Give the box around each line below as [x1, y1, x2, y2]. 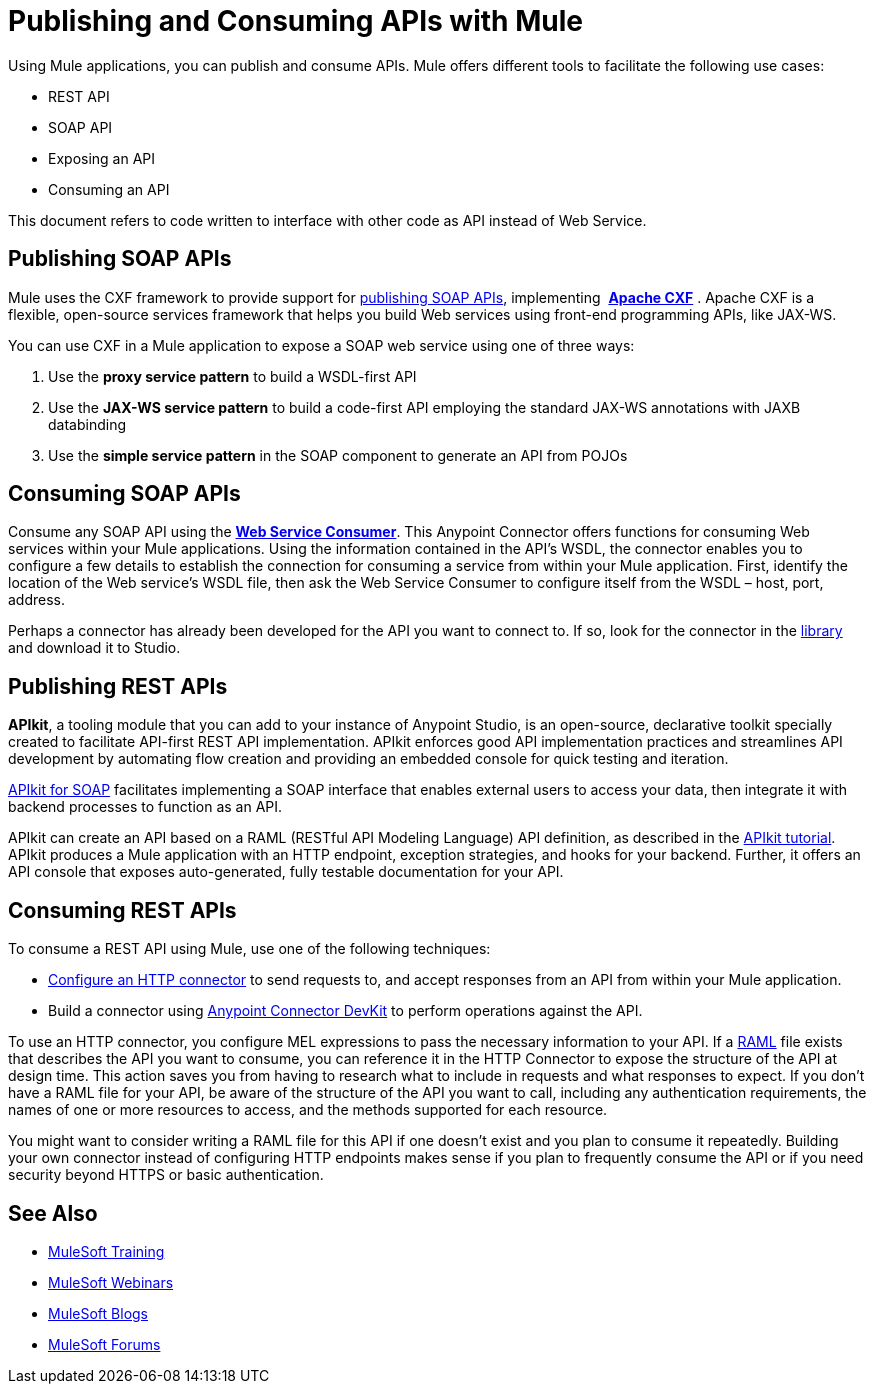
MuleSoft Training [48, 1242, 165, 1260]
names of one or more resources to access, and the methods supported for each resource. [8, 1101, 608, 1119]
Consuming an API [48, 180, 170, 198]
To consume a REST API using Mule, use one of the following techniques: [8, 940, 491, 958]
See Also [8, 1200, 98, 1226]
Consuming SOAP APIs [8, 481, 241, 507]
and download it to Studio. [8, 639, 181, 657]
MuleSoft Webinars [48, 1273, 174, 1291]
